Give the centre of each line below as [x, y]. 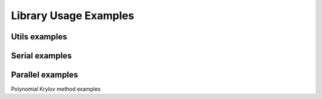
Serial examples [41, 56]
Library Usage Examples [72, 16]
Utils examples [39, 37]
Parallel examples [45, 75]
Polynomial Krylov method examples [56, 89]
